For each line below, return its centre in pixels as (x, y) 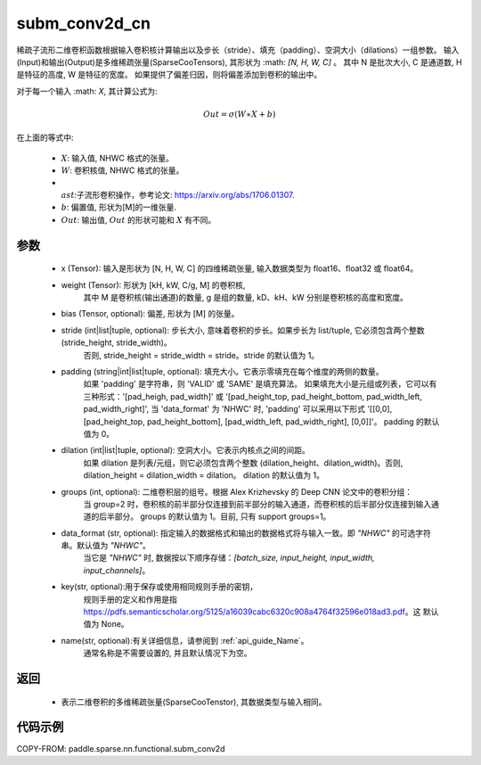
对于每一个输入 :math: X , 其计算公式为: (87, 91)
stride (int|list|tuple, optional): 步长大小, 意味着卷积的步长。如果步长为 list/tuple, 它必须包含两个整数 (243, 330)
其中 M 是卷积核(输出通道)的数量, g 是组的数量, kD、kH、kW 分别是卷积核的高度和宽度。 (246, 298)
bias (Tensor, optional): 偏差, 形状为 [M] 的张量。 (150, 314)
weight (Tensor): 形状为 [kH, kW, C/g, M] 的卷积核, (153, 284)
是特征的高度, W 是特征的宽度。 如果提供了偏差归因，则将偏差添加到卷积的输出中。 (169, 75)
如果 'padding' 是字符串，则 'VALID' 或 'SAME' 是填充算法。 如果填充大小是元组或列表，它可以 (256, 384)
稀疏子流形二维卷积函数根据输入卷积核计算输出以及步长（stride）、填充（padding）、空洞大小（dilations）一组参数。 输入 (238, 50)
